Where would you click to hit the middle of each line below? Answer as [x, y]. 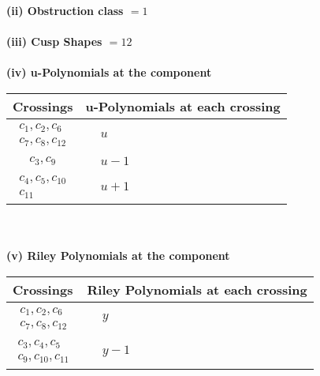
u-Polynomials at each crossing [183, 106]
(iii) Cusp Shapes [54, 41]
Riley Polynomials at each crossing [197, 290]
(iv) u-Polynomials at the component [109, 72]
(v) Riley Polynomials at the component [118, 256]
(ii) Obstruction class [65, 10]
